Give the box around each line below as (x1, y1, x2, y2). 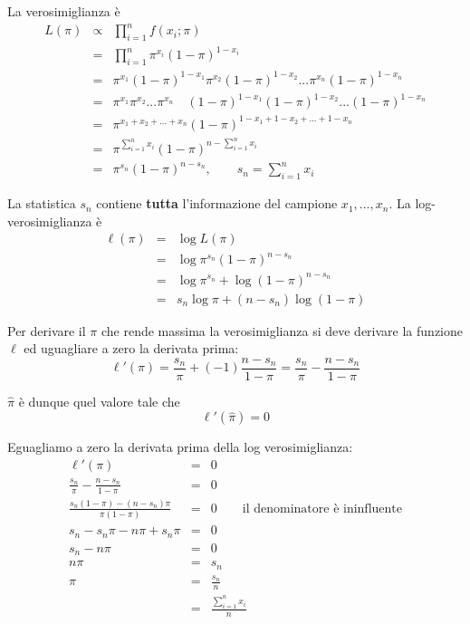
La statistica (7, 194, 76, 213)
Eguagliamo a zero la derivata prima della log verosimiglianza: (7, 437, 353, 456)
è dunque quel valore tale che (18, 391, 180, 410)
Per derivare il (7, 321, 86, 340)
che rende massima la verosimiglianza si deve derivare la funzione (101, 321, 463, 340)
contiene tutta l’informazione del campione (96, 194, 338, 213)
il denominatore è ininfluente (242, 502, 402, 515)
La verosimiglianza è (7, 2, 120, 20)
